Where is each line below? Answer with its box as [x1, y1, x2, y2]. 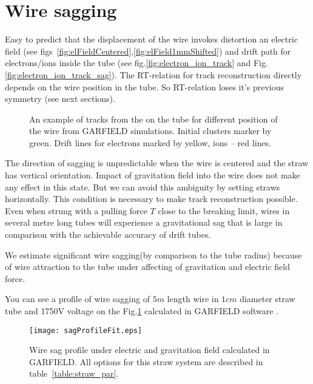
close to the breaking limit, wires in [158, 204, 290, 217]
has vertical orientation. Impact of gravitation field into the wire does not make [5, 169, 300, 181]
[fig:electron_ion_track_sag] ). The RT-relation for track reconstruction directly [5, 68, 302, 81]
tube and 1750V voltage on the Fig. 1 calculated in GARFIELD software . [5, 305, 278, 317]
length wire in [167, 292, 219, 305]
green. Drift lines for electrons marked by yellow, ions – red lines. [29, 136, 271, 149]
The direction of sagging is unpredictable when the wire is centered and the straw [5, 157, 309, 169]
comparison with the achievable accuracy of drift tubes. [5, 228, 211, 241]
